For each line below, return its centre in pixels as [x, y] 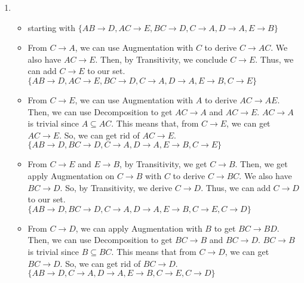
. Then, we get [261, 164]
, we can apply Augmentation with [139, 228]
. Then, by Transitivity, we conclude [161, 59]
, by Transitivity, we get [163, 164]
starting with [52, 27]
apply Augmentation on [71, 175]
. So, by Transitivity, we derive [116, 187]
